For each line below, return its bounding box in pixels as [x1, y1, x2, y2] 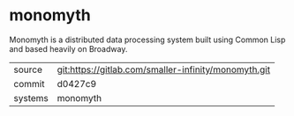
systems [13, 91, 49, 104]
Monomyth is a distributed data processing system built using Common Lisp [9, 34, 286, 45]
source [13, 63, 42, 76]
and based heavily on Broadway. [9, 43, 128, 54]
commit [13, 77, 45, 90]
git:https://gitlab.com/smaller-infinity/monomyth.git [57, 63, 271, 76]
